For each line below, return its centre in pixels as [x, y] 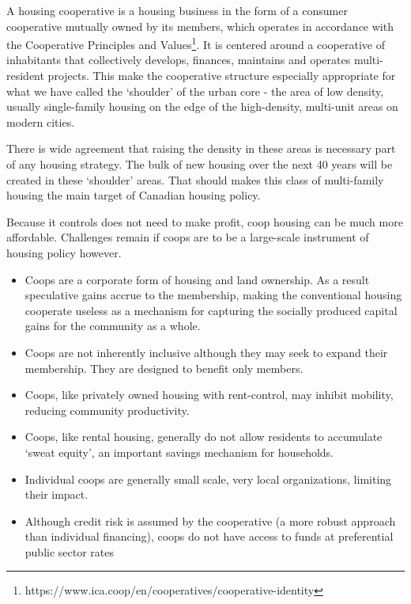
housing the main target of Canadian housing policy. [134, 195]
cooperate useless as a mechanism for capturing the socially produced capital [211, 310]
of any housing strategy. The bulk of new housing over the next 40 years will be [200, 164]
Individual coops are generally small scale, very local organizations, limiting [208, 479]
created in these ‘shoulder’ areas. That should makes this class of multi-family [195, 179]
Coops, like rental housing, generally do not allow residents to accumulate [204, 437]
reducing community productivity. [107, 410]
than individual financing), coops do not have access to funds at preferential [209, 536]
